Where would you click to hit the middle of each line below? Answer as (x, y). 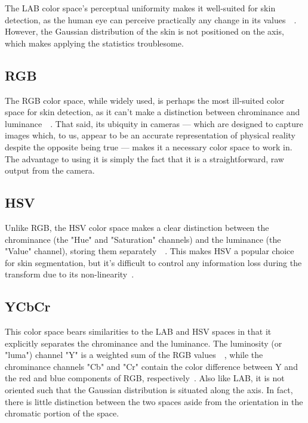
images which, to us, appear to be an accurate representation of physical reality (150, 135)
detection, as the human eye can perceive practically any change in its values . (151, 19)
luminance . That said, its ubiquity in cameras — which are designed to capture (154, 123)
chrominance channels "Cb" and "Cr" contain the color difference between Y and (151, 366)
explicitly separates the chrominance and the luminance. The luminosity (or (144, 343)
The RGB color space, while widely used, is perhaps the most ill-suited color (145, 100)
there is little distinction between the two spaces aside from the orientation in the (154, 401)
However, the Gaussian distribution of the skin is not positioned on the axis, (144, 31)
